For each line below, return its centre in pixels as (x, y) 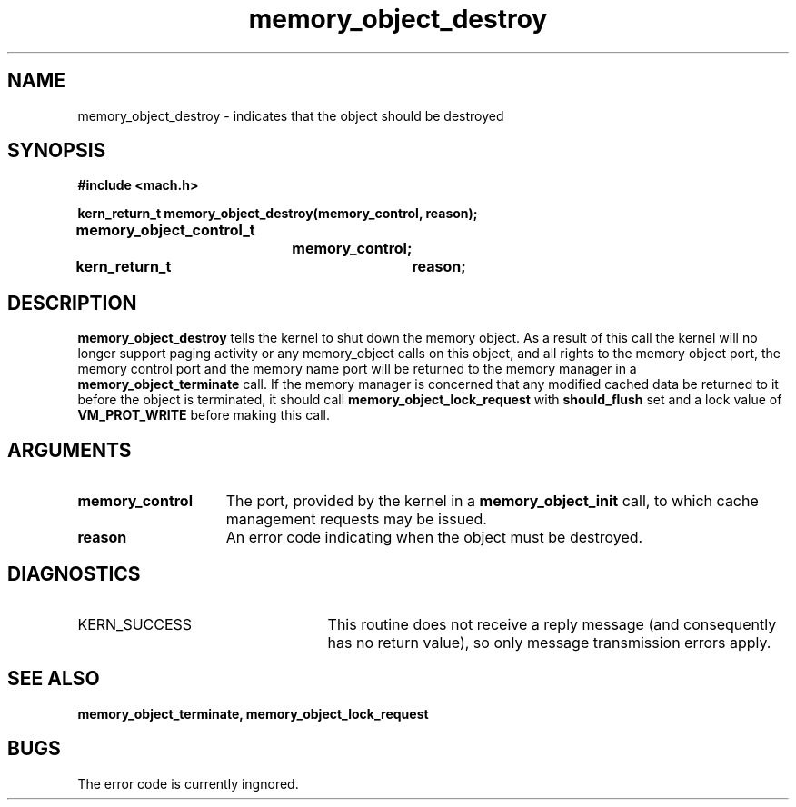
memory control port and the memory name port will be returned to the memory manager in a (357, 369)
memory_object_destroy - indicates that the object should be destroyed (291, 115)
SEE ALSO (54, 679)
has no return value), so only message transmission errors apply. (549, 642)
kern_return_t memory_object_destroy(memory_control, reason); (278, 214)
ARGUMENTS (70, 450)
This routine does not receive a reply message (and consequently (552, 624)
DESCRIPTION (72, 303)
